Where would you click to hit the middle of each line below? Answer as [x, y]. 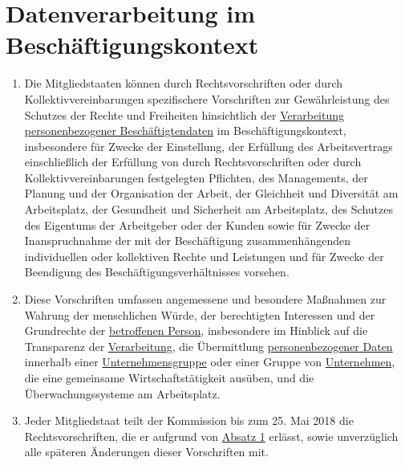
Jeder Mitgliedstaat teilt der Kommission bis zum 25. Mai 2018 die [189, 420]
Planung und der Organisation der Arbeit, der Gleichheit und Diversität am [211, 193]
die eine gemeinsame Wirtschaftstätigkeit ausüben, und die [169, 377]
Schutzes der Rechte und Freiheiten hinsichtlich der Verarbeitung [184, 114]
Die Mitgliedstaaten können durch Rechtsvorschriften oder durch [184, 83]
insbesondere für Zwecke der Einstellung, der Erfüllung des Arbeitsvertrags [209, 146]
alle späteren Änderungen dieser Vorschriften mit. [146, 452]
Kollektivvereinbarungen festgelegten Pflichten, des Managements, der [196, 177]
